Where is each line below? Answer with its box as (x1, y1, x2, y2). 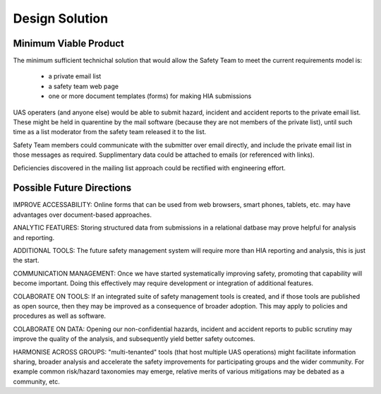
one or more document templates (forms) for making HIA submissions (48, 92, 252, 100)
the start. (13, 256, 40, 265)
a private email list (48, 72, 102, 80)
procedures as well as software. (13, 311, 106, 321)
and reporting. (13, 233, 55, 241)
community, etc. (13, 377, 60, 386)
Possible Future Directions (13, 182, 132, 194)
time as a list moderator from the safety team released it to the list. (13, 128, 207, 136)
